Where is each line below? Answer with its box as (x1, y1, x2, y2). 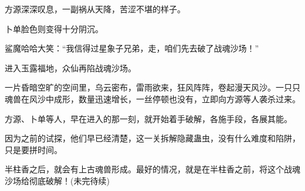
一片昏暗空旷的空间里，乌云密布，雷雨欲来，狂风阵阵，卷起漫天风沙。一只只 (5, 81, 300, 93)
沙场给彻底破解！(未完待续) (5, 174, 110, 186)
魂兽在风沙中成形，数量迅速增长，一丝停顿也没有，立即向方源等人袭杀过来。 (5, 92, 300, 105)
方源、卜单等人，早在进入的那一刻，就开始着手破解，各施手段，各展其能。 (5, 112, 292, 124)
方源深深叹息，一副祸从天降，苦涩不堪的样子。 (5, 3, 185, 15)
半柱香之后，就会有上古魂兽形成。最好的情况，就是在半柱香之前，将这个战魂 (5, 163, 300, 175)
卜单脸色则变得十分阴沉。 (5, 22, 103, 34)
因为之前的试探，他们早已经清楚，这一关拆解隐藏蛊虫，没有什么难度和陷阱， (5, 132, 300, 144)
